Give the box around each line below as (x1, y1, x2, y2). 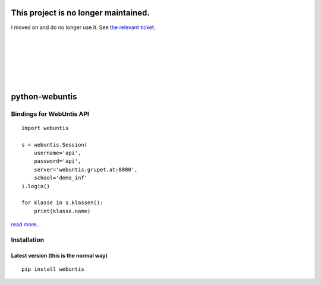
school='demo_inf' (33, 175, 88, 181)
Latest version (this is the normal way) (11, 252, 108, 259)
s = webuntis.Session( (21, 141, 88, 148)
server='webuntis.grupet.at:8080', (33, 166, 138, 173)
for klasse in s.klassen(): (21, 199, 103, 206)
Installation (11, 235, 45, 243)
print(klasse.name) (33, 208, 91, 214)
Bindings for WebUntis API (11, 110, 89, 118)
